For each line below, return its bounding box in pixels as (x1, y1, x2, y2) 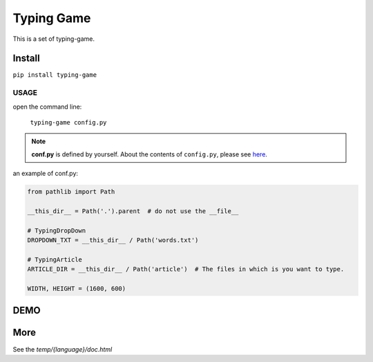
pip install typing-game (12, 71, 97, 79)
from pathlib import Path (27, 188, 115, 196)
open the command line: (12, 102, 82, 111)
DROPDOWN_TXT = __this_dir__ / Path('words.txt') (27, 236, 199, 244)
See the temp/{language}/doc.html (12, 345, 113, 353)
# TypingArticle (27, 255, 83, 263)
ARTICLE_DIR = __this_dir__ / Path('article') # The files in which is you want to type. (27, 265, 345, 273)
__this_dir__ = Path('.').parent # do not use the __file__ (27, 207, 239, 215)
